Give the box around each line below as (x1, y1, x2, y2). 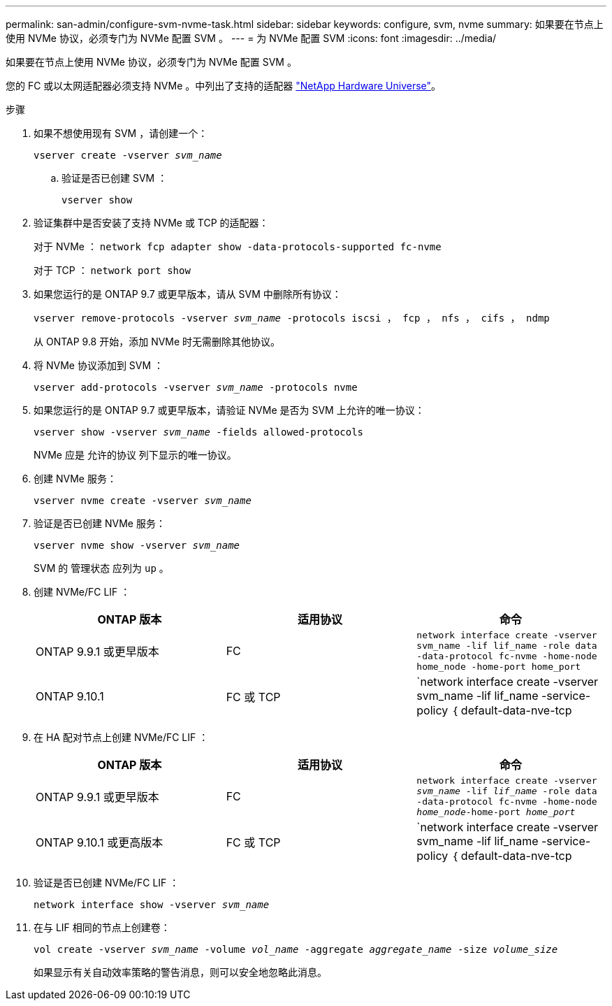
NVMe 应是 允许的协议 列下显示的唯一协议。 (34, 449, 237, 461)
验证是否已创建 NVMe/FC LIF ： (34, 877, 180, 889)
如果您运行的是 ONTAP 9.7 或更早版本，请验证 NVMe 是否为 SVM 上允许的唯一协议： (34, 404, 425, 416)
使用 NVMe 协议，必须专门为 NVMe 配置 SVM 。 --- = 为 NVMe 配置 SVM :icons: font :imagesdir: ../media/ (6, 32, 497, 44)
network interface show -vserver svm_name (34, 899, 270, 910)
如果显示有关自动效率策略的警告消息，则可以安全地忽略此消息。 (34, 966, 327, 978)
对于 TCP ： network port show (34, 264, 191, 276)
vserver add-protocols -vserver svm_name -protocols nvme (34, 382, 358, 393)
